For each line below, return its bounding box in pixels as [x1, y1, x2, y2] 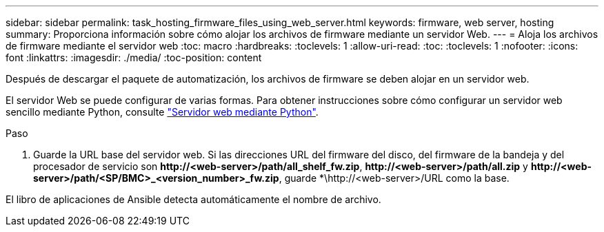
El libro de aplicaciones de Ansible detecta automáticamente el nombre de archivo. [6, 193, 381, 205]
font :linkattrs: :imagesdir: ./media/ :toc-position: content [6, 52, 262, 63]
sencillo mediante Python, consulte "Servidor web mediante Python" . [6, 106, 319, 118]
